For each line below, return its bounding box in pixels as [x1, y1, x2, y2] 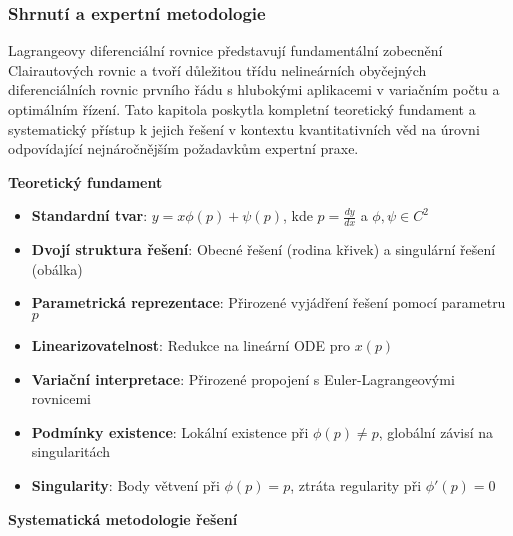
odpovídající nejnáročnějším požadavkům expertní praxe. [8, 138, 359, 159]
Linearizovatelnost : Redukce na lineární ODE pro [31, 334, 350, 355]
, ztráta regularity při [290, 474, 422, 495]
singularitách [31, 441, 111, 462]
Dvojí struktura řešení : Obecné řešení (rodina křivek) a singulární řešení [31, 239, 496, 260]
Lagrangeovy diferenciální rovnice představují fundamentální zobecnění [8, 40, 443, 61]
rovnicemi [31, 388, 91, 409]
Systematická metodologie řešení [8, 508, 238, 529]
